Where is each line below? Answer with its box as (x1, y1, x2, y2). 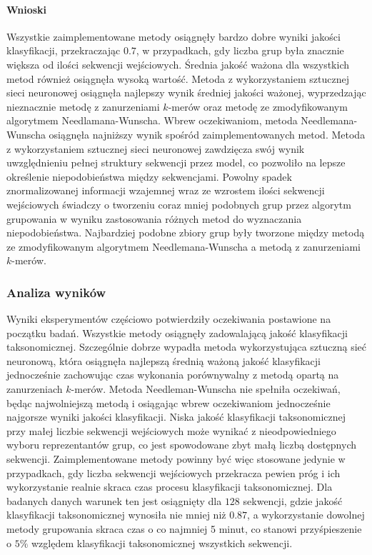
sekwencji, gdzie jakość (243, 493, 343, 508)
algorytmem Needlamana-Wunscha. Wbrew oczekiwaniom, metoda (6, 113, 298, 128)
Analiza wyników (6, 283, 106, 301)
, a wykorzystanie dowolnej (247, 507, 365, 522)
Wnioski (6, 1, 47, 16)
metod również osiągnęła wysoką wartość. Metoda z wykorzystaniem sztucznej (6, 71, 349, 86)
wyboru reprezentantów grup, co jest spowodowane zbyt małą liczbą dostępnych (6, 437, 357, 452)
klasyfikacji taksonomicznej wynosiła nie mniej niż (6, 507, 226, 522)
